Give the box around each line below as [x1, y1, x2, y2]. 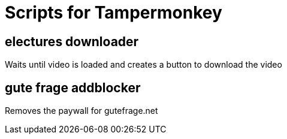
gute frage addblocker [5, 80, 141, 95]
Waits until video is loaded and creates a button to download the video [5, 59, 282, 70]
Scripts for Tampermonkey [5, 2, 222, 23]
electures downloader [5, 34, 139, 49]
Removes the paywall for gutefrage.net [5, 105, 158, 116]
